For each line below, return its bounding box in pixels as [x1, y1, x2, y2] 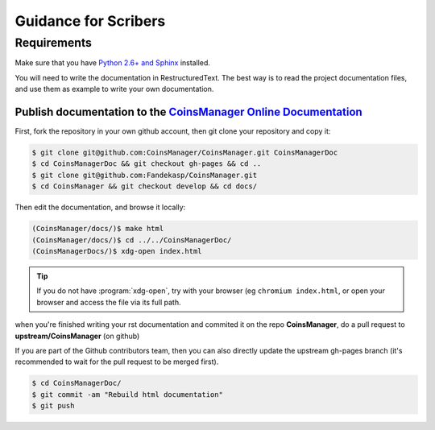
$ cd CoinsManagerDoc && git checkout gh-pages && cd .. [31, 159, 262, 168]
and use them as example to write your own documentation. [14, 85, 214, 94]
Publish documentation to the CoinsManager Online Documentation [14, 105, 362, 118]
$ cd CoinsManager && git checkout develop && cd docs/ [31, 182, 258, 191]
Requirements [14, 35, 93, 50]
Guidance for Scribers [14, 12, 166, 30]
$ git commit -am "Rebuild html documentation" [31, 390, 223, 399]
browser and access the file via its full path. [36, 297, 181, 307]
